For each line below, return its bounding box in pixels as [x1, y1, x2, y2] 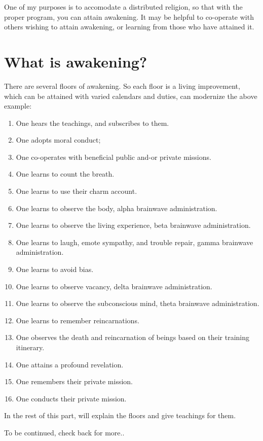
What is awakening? [4, 51, 147, 72]
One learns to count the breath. [16, 168, 115, 179]
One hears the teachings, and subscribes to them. [16, 117, 169, 128]
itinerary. [16, 342, 45, 352]
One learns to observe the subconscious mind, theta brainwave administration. [16, 298, 259, 309]
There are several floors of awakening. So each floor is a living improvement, [4, 80, 240, 91]
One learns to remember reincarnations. [16, 315, 139, 325]
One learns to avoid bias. [16, 264, 94, 275]
